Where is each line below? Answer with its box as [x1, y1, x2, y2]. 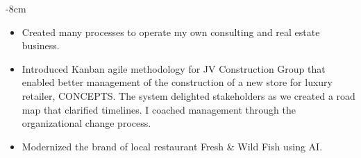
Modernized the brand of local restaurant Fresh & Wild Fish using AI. [22, 139, 323, 153]
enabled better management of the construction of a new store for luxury [22, 75, 333, 89]
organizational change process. [22, 116, 151, 130]
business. [22, 38, 60, 53]
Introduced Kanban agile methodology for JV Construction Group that [22, 61, 326, 76]
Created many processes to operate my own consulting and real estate [22, 24, 320, 39]
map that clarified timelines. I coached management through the [22, 102, 296, 116]
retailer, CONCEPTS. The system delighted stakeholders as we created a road [22, 88, 355, 103]
